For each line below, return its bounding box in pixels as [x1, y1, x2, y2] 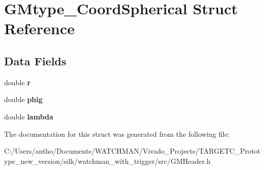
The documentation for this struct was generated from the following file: [4, 128, 230, 139]
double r [4, 77, 31, 87]
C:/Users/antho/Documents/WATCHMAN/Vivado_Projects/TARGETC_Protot [4, 145, 260, 156]
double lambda [4, 111, 54, 122]
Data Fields [4, 53, 67, 68]
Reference [4, 18, 75, 39]
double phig [4, 94, 43, 105]
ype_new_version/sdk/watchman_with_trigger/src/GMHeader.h [4, 155, 211, 166]
